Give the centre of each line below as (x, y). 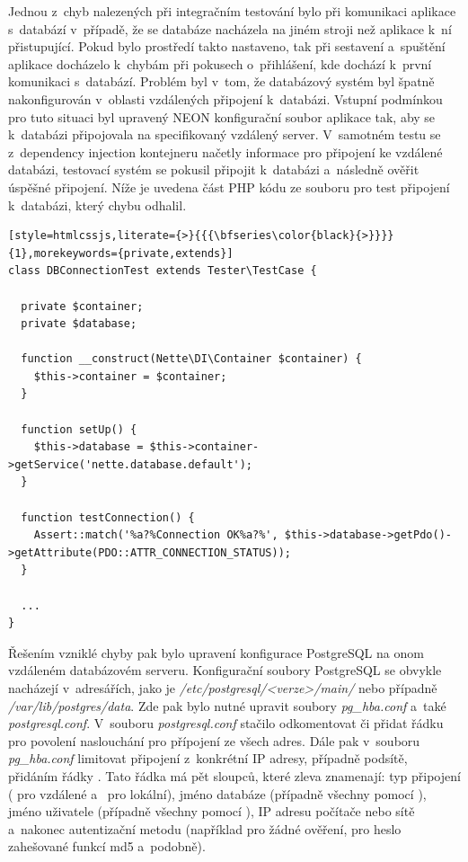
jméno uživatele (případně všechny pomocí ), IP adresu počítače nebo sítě (212, 811)
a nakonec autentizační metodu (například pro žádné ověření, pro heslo (205, 828)
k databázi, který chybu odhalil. (97, 204)
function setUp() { (79, 429)
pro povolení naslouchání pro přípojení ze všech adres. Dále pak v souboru (214, 740)
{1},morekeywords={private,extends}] (121, 253)
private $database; (79, 324)
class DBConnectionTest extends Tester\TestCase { (163, 271)
